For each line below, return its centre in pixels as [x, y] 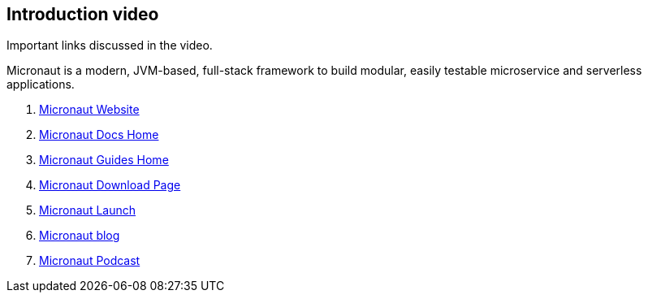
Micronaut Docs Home [99, 135]
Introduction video [83, 14]
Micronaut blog [80, 236]
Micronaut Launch [87, 210]
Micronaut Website [89, 110]
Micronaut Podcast [90, 261]
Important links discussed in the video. [110, 45]
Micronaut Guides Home [104, 160]
